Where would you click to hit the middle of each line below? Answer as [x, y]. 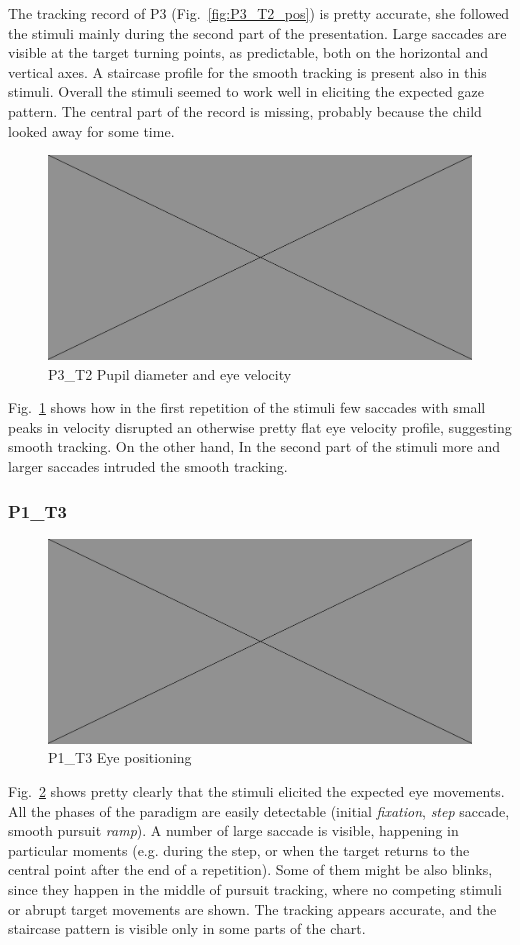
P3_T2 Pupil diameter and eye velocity [170, 373]
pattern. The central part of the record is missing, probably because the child [245, 110]
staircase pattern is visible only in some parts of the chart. [187, 928]
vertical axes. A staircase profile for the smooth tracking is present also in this [247, 71]
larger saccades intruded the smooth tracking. [148, 466]
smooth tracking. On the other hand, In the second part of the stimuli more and [254, 446]
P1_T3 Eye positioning [120, 757]
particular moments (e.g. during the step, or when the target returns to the [239, 849]
